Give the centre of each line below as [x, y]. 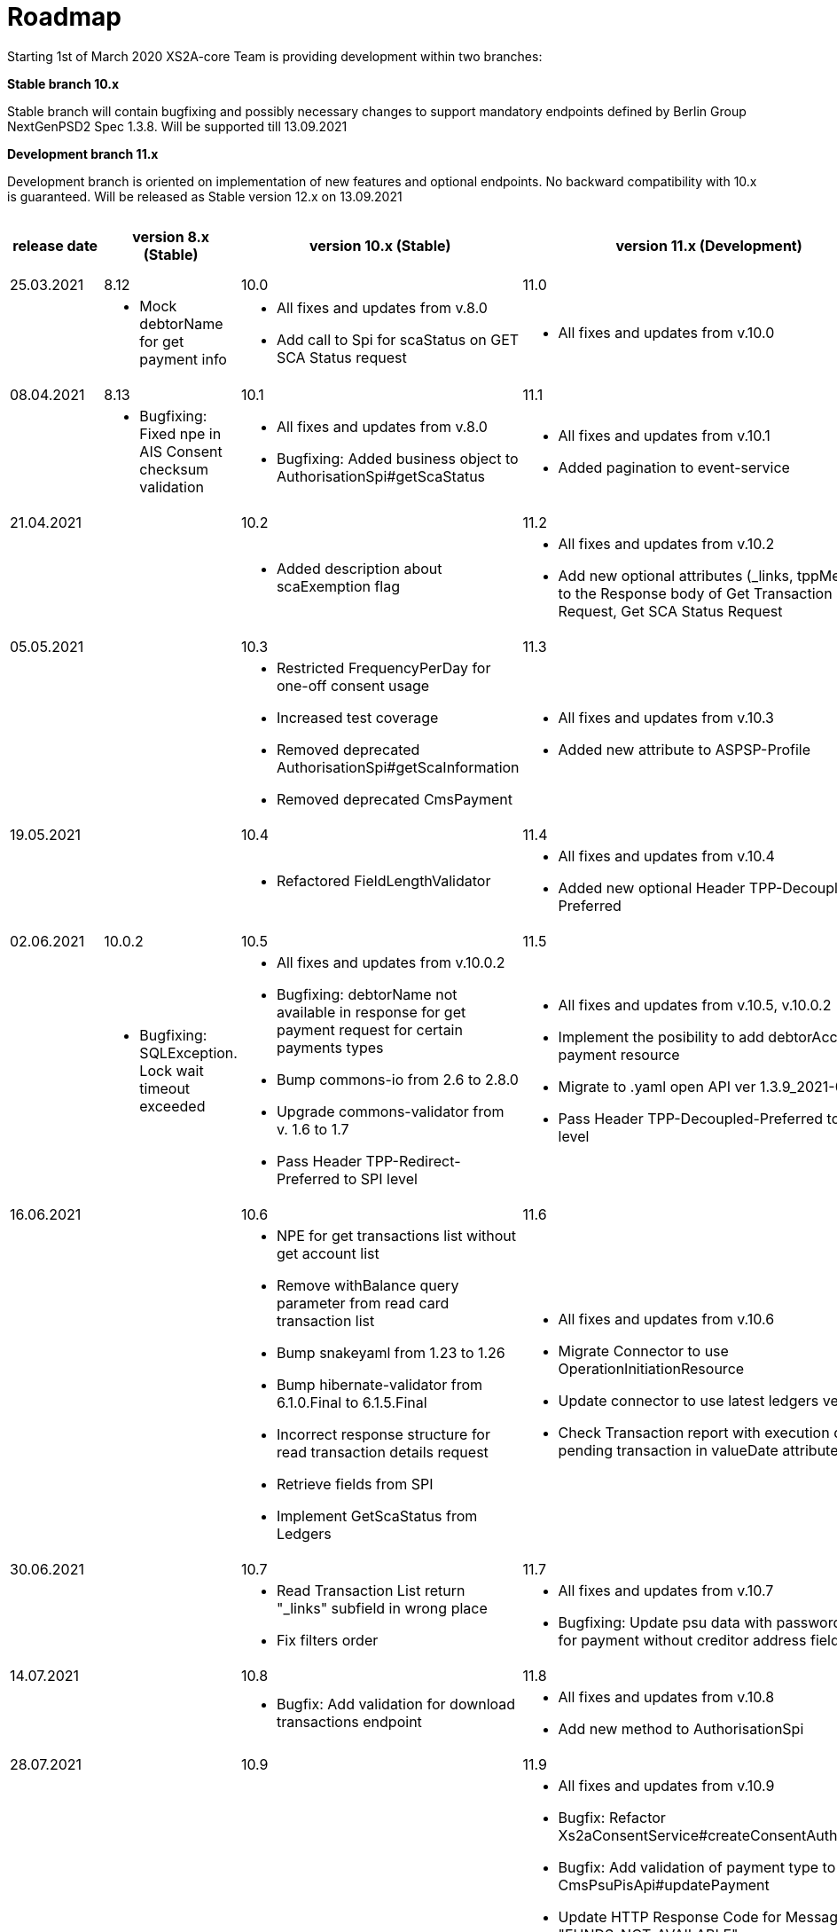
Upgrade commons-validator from [390, 1111]
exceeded [172, 1106]
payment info [183, 359]
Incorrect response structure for [383, 1434]
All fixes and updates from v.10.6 [666, 1319]
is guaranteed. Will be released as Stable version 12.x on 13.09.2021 [205, 196]
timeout [165, 1088]
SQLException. [188, 1052]
